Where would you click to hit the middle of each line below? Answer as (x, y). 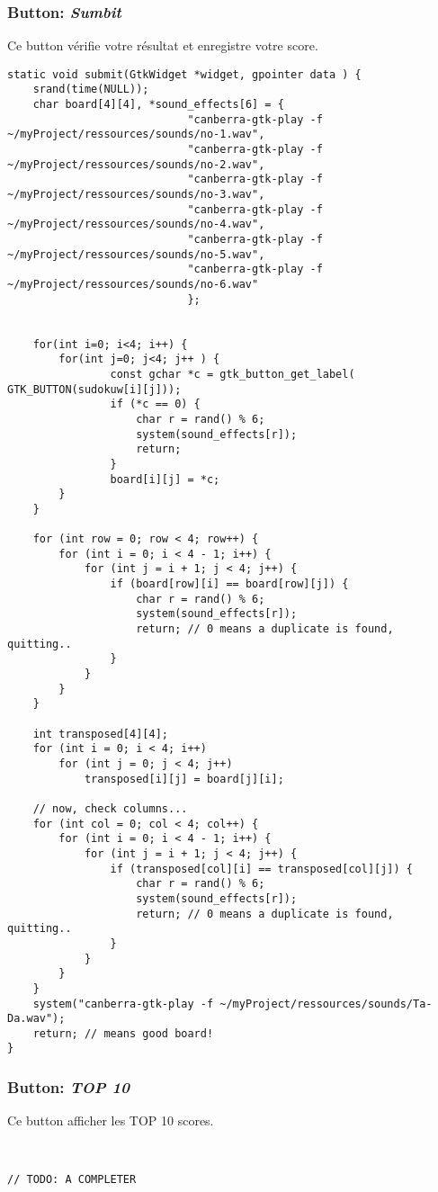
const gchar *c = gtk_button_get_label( (232, 374)
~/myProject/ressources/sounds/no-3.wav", (136, 195)
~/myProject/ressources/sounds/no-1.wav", (136, 134)
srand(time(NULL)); (91, 90)
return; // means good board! (123, 1033)
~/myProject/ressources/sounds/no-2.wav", (136, 164)
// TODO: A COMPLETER (72, 1180)
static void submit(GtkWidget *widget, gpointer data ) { (184, 74)
